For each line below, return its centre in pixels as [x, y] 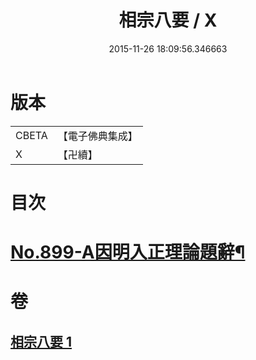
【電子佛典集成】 [97, 136]
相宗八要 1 [41, 341]
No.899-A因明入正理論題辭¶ [128, 252]
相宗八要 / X [168, 20]
